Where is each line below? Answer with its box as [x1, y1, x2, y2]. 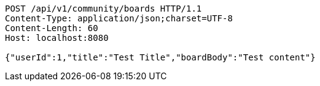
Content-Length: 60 [5, 23, 98, 33]
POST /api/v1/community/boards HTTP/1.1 [5, 4, 202, 13]
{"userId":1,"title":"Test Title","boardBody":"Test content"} [5, 52, 316, 62]
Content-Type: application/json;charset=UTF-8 [5, 13, 233, 23]
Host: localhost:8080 [5, 33, 109, 43]
